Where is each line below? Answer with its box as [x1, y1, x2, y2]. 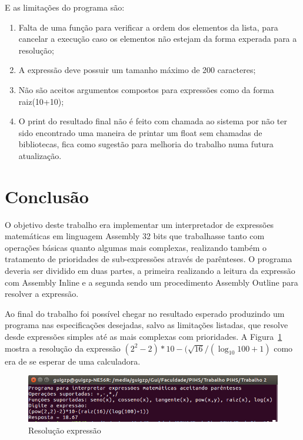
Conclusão [5, 184, 89, 208]
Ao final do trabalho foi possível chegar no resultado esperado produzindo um [5, 307, 285, 319]
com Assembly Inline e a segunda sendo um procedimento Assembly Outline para [5, 276, 298, 288]
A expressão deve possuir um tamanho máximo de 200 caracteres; [18, 64, 256, 76]
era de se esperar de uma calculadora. [5, 355, 141, 367]
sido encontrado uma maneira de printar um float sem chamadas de [18, 126, 262, 138]
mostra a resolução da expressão [5, 342, 121, 354]
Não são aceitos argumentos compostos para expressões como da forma [18, 83, 274, 95]
